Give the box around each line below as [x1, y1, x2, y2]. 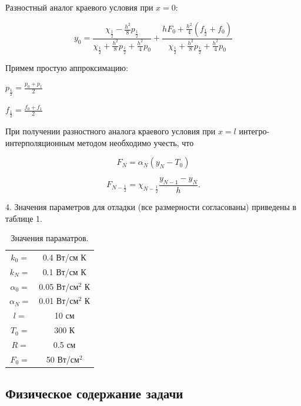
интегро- [239, 124, 270, 137]
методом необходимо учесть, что [76, 136, 194, 148]
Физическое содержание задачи [5, 384, 183, 402]
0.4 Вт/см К [42, 251, 86, 263]
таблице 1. [5, 212, 43, 224]
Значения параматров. [11, 232, 89, 244]
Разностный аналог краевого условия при [5, 1, 153, 13]
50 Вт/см [46, 353, 79, 365]
